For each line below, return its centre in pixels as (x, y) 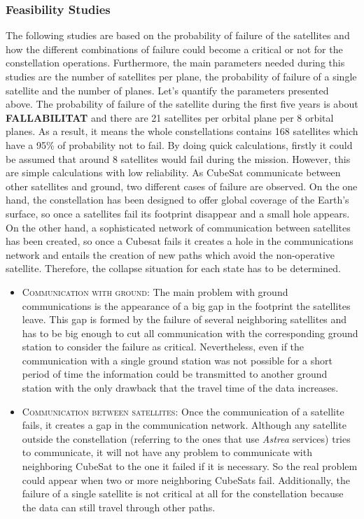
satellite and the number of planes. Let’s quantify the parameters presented (167, 90)
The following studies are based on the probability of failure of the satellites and (178, 35)
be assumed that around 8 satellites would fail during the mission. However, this (178, 158)
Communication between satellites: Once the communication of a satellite (183, 411)
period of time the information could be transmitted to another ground (175, 374)
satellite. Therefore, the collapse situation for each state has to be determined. (173, 268)
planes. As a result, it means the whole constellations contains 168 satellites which (182, 131)
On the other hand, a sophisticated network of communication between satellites (178, 227)
